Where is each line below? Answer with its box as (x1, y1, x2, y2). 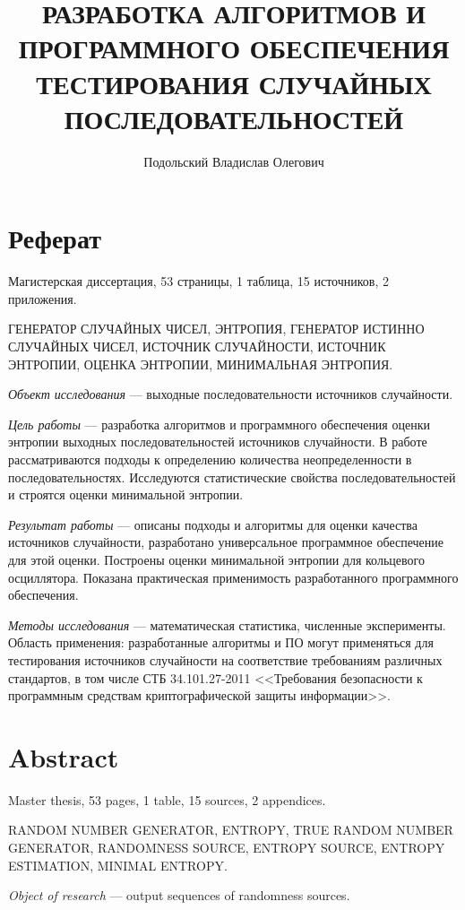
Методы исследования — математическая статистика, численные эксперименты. (8, 615, 446, 634)
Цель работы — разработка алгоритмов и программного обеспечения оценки (8, 414, 430, 433)
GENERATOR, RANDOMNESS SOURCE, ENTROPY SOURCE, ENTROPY (8, 838, 445, 856)
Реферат (8, 220, 101, 256)
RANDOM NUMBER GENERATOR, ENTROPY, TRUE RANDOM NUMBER (8, 820, 453, 839)
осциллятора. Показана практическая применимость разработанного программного (8, 568, 459, 586)
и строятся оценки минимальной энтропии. (8, 485, 244, 504)
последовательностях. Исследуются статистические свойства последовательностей (8, 467, 456, 486)
